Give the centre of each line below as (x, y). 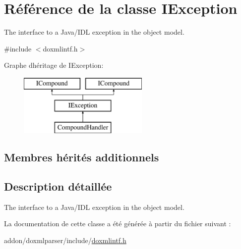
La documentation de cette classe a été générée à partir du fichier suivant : (118, 224)
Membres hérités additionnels (82, 157)
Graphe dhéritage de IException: (54, 65)
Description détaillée (58, 186)
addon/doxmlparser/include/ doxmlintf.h (65, 240)
